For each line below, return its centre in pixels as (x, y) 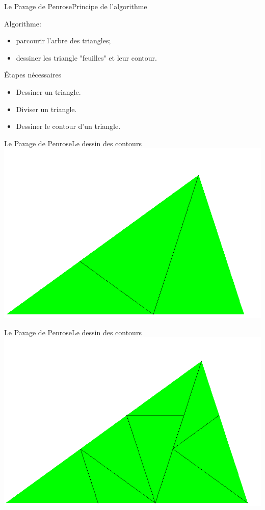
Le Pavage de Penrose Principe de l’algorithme (76, 6)
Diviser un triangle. (46, 109)
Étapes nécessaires (33, 75)
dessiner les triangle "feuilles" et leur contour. (86, 57)
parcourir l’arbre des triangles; (63, 41)
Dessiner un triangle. (48, 91)
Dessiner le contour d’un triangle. (68, 126)
